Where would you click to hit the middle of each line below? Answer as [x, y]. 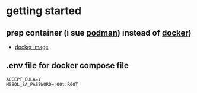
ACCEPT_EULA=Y [24, 79]
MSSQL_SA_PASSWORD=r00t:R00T [42, 84]
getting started [44, 11]
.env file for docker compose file [67, 65]
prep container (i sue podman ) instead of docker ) [99, 33]
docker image [31, 47]
